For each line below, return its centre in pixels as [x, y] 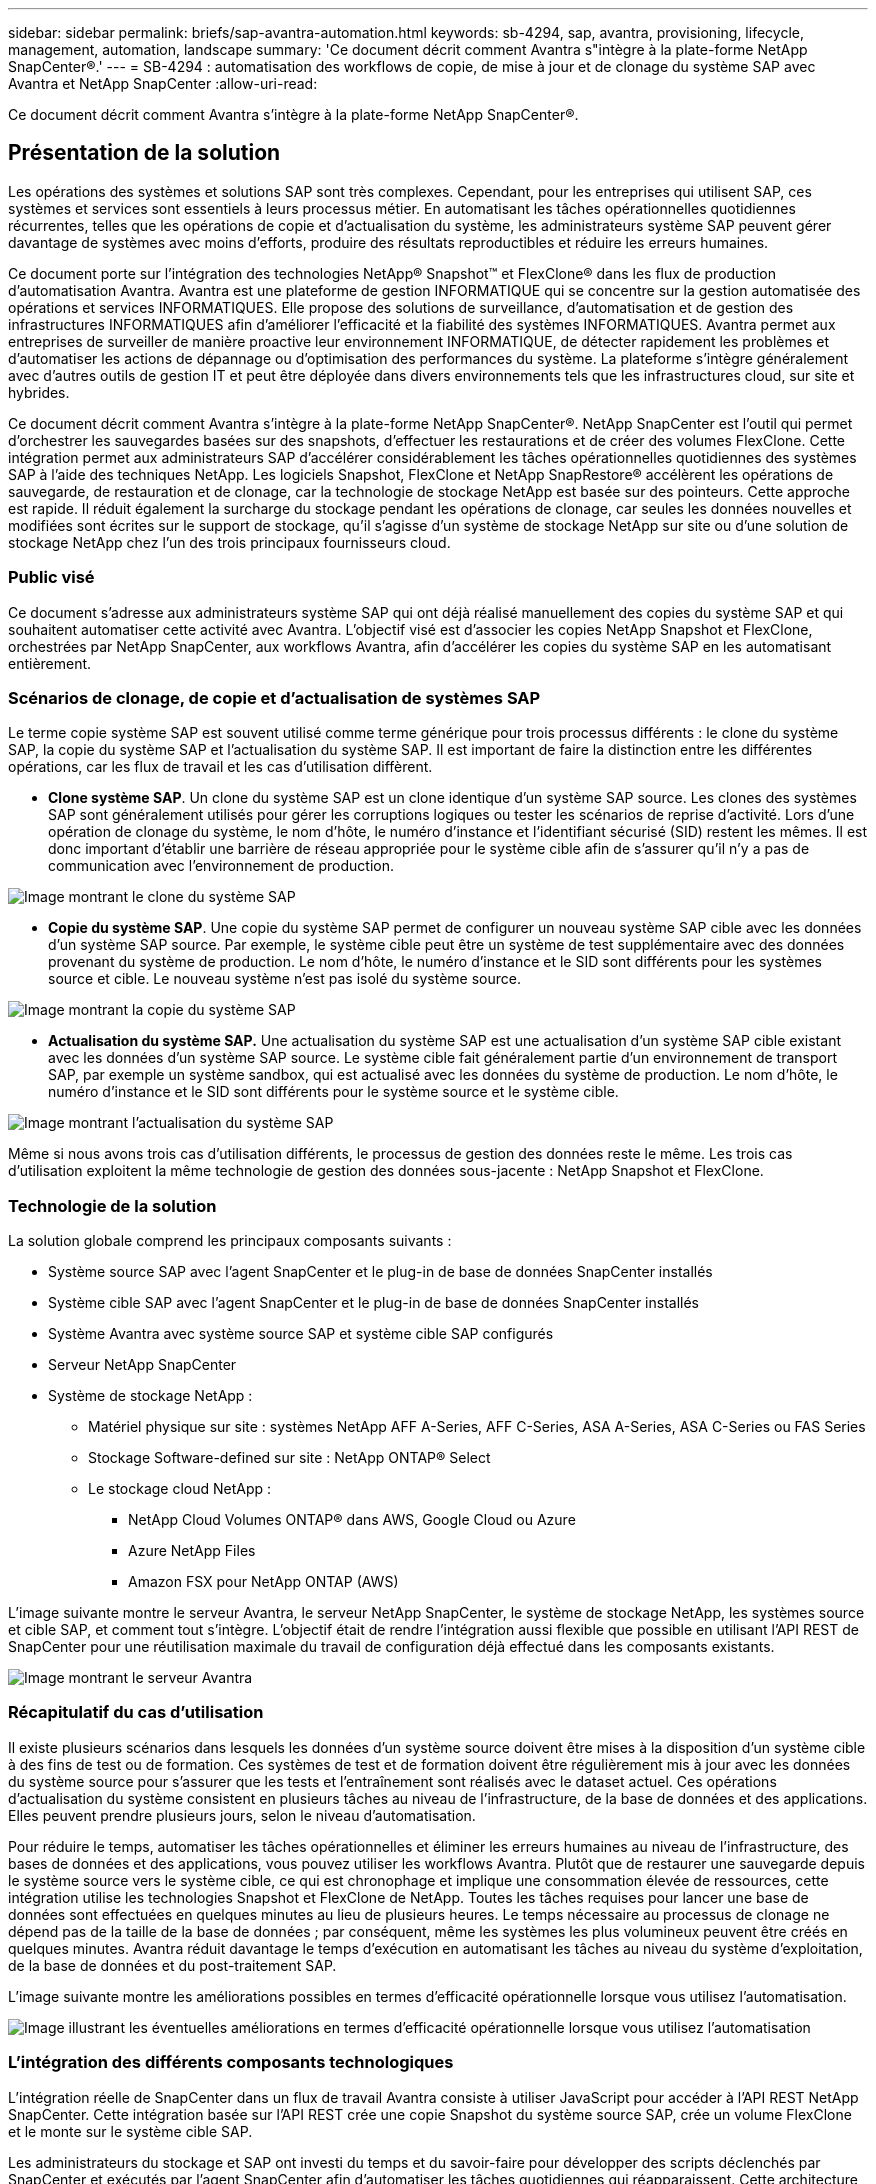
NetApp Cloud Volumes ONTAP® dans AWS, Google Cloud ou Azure [352, 1520]
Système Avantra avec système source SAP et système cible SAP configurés [301, 1334]
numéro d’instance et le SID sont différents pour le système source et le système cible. [333, 1092]
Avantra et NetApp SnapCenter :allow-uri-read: [163, 83]
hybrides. [39, 392]
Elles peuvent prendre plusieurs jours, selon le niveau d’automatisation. [242, 1815]
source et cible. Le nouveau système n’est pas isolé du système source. [285, 979]
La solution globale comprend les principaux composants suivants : [230, 1241]
